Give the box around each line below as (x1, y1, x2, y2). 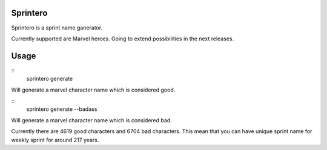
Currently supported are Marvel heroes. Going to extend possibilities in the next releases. (11, 35, 234, 42)
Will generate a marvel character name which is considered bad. (11, 116, 172, 123)
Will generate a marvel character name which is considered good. (11, 86, 176, 93)
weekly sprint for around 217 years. (11, 136, 99, 143)
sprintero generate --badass (26, 105, 97, 113)
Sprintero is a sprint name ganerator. (11, 24, 103, 31)
